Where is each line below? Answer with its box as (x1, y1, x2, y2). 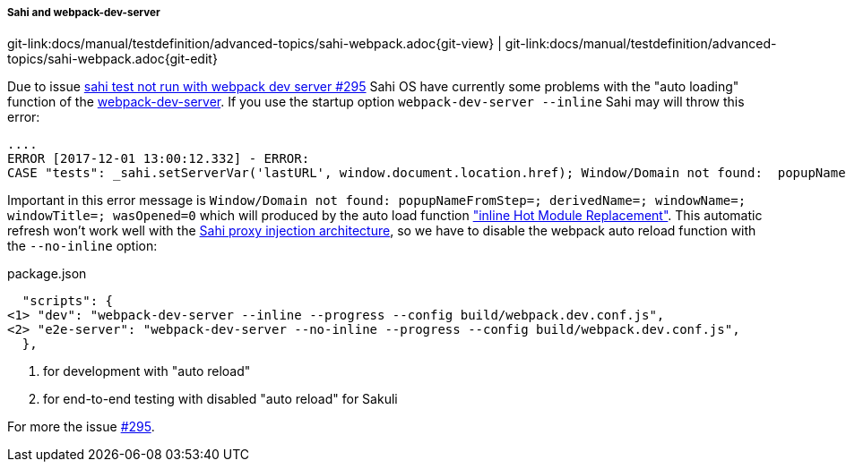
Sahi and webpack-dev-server (7, 6, 160, 19)
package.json (7, 266, 87, 282)
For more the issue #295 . (7, 419, 155, 435)
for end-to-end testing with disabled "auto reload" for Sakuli (43, 391, 398, 407)
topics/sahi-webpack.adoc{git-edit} (7, 51, 218, 67)
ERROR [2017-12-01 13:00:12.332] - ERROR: (7, 151, 310, 166)
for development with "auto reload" (43, 363, 251, 379)
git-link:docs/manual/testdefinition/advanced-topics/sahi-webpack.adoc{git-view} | (7, 36, 502, 52)
